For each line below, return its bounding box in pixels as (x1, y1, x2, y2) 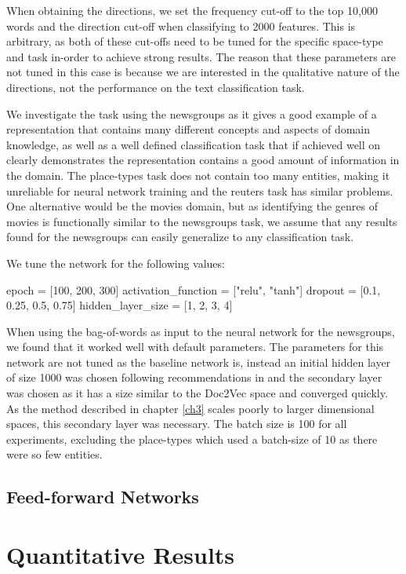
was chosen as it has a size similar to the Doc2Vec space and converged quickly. (6, 385, 388, 401)
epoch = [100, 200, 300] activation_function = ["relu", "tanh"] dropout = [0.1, (6, 281, 381, 298)
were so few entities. (6, 446, 103, 462)
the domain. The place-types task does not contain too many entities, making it (6, 166, 390, 183)
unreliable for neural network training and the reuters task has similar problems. (6, 182, 393, 199)
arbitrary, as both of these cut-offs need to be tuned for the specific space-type (6, 33, 383, 49)
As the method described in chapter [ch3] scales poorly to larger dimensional (6, 400, 375, 416)
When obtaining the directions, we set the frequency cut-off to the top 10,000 (6, 2, 378, 18)
